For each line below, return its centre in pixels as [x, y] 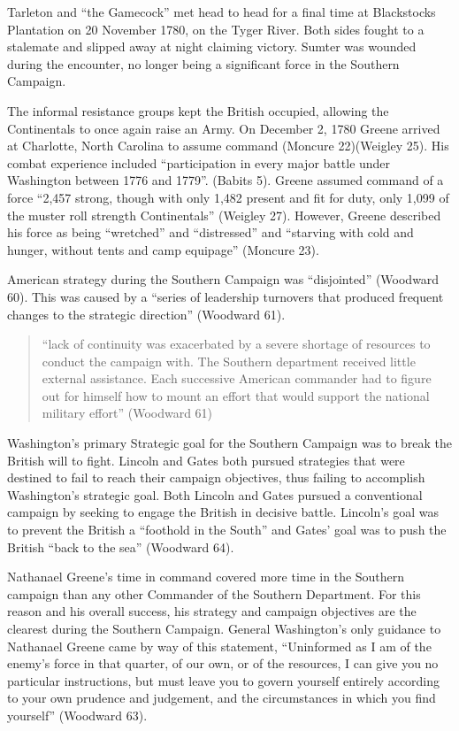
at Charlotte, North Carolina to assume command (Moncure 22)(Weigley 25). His [228, 146]
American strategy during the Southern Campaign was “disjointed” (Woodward [223, 279]
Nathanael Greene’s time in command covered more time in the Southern [206, 577]
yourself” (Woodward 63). [77, 715]
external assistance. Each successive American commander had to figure [237, 378]
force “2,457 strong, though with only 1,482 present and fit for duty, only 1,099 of [228, 197]
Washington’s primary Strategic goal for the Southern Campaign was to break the [229, 443]
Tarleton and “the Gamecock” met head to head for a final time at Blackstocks [222, 12]
